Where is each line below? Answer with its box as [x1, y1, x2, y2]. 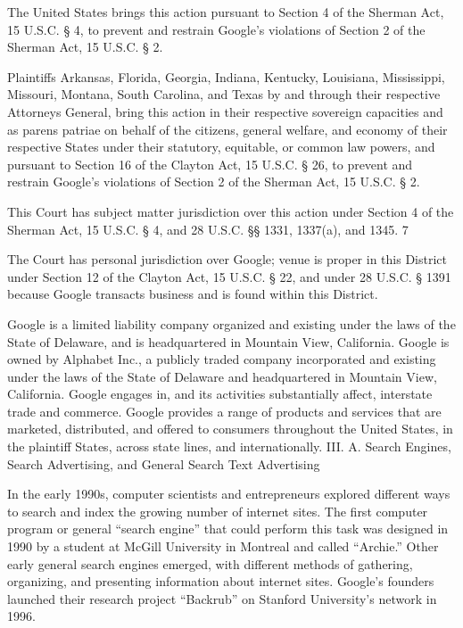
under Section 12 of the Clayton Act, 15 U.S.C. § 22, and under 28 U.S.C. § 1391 [7, 267, 451, 285]
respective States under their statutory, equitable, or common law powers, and [7, 137, 435, 156]
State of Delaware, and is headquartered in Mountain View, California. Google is [7, 332, 450, 351]
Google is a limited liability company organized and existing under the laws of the [7, 314, 456, 333]
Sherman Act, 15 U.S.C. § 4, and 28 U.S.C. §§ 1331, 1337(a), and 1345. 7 [7, 219, 409, 238]
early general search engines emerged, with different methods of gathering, [7, 554, 413, 573]
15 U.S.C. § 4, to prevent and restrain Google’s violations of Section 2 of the [7, 20, 426, 38]
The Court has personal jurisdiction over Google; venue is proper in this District [7, 250, 447, 269]
